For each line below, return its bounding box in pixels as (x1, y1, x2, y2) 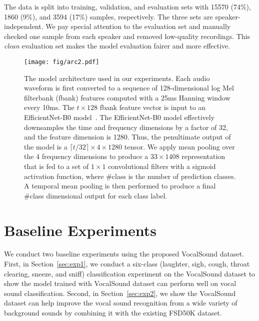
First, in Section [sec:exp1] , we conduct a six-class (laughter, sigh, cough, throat (4, 258, 250, 269)
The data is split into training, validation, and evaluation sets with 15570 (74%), (4, 1, 251, 11)
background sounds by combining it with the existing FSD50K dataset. (4, 307, 222, 318)
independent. (4, 21, 43, 31)
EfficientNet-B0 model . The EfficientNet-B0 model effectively (24, 112, 215, 122)
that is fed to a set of (24, 160, 89, 171)
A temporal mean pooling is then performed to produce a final (24, 180, 216, 191)
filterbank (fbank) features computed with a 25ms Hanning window (24, 92, 230, 102)
